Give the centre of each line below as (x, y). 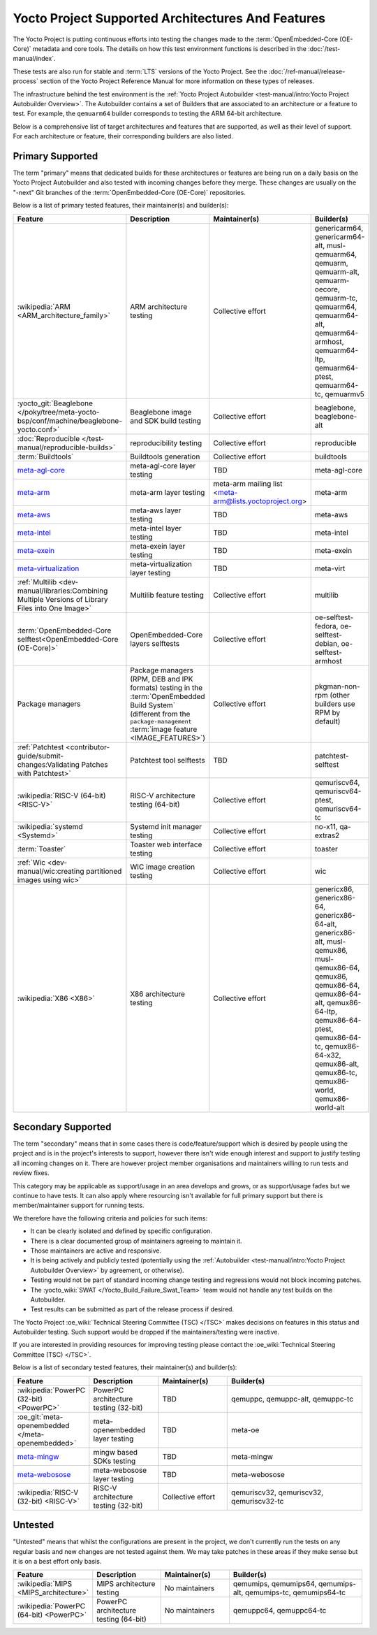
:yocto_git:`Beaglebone (55, 403)
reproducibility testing (166, 442)
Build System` (153, 705)
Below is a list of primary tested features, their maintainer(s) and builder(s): (121, 206)
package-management (161, 721)
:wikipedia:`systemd (50, 826)
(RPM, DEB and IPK (162, 679)
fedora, (326, 626)
